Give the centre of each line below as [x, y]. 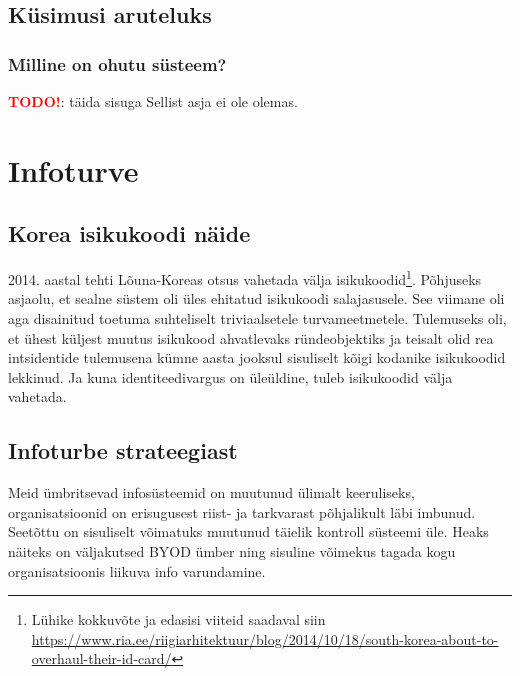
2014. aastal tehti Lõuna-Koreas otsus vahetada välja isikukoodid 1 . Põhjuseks [245, 277]
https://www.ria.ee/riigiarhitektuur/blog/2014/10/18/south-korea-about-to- [265, 638]
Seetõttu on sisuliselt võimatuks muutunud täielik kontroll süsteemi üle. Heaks [248, 531]
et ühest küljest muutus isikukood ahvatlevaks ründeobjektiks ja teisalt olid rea [251, 337]
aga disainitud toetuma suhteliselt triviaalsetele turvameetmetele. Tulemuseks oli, [257, 318]
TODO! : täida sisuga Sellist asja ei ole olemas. [153, 101]
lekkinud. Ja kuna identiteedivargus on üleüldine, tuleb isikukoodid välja [230, 376]
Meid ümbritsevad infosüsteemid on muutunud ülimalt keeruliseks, [211, 492]
